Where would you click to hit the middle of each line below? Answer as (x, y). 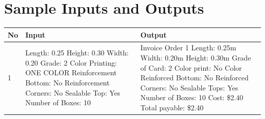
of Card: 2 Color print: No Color (191, 67)
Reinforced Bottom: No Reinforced (194, 78)
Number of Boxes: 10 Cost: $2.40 (192, 97)
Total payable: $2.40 (172, 108)
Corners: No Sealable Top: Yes (73, 92)
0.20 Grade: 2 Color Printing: (71, 62)
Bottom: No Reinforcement (67, 83)
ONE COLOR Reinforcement (71, 72)
